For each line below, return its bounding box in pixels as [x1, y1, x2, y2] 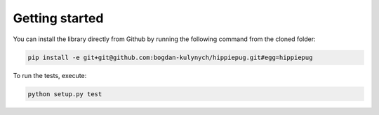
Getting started [13, 10, 104, 26]
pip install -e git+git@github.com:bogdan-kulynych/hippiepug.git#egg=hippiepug [27, 53, 313, 61]
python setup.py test [27, 90, 102, 98]
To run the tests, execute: [13, 71, 87, 79]
